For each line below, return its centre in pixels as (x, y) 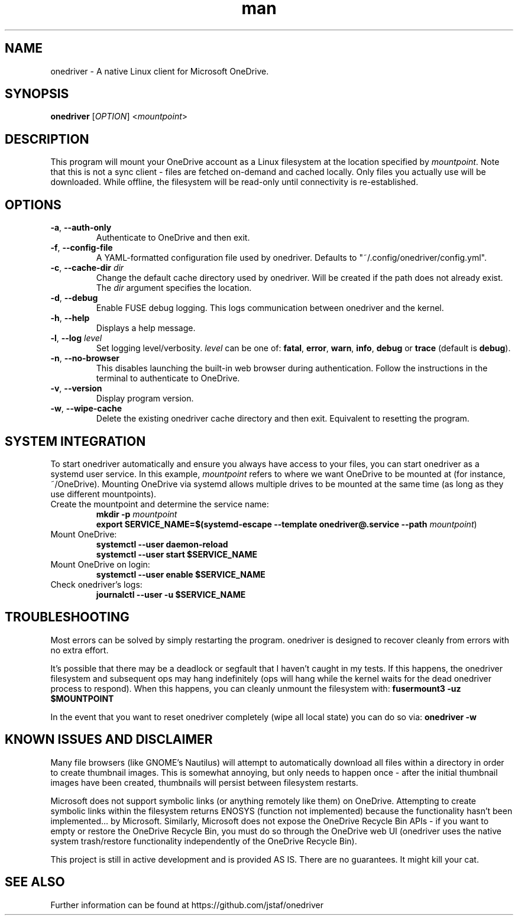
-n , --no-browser (85, 358)
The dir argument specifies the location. (174, 288)
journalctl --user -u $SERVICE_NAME (171, 594)
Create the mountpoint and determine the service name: (160, 504)
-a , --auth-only (81, 228)
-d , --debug (74, 298)
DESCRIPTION (47, 139)
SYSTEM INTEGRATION (75, 441)
